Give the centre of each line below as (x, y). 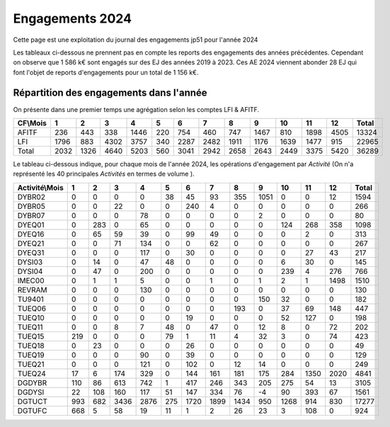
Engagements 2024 (73, 18)
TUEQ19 (31, 355)
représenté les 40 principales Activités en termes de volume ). (104, 174)
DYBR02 (31, 197)
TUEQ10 (31, 317)
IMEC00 (31, 280)
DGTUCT (32, 402)
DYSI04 (30, 271)
